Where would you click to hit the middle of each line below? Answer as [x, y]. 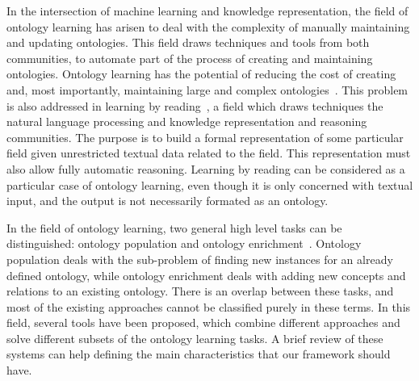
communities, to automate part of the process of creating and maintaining [190, 58]
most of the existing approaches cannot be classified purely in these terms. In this [209, 306]
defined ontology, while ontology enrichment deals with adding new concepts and [206, 275]
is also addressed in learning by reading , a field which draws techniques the [195, 105]
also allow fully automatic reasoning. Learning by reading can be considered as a [206, 168]
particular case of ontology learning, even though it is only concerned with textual [210, 184]
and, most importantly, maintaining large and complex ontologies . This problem [207, 89]
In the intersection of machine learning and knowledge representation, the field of [207, 10]
